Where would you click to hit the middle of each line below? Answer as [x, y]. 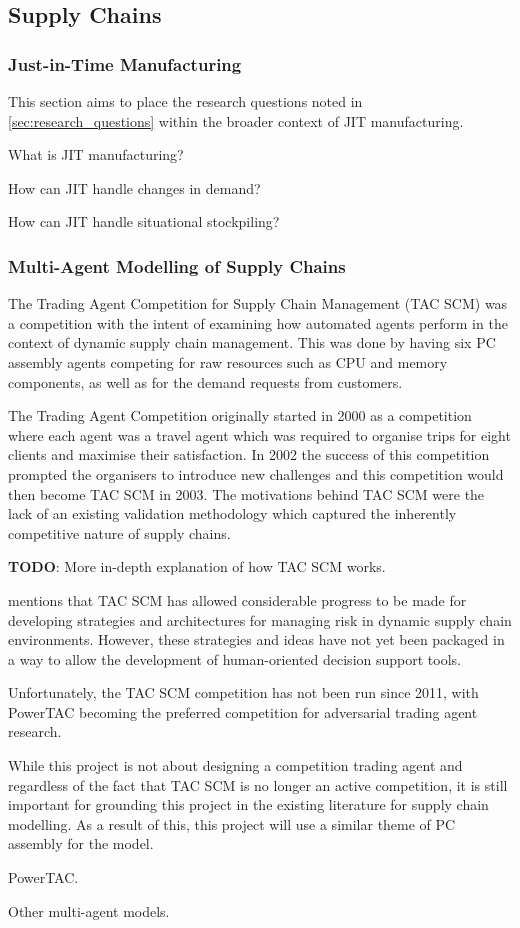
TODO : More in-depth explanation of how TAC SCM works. [197, 566]
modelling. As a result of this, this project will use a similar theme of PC [232, 823]
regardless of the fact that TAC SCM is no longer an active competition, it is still [258, 784]
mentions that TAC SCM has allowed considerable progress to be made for [237, 599]
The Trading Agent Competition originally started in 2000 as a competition [240, 415]
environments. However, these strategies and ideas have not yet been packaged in [256, 639]
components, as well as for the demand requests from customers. [205, 381]
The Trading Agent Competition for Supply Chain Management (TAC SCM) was [258, 303]
